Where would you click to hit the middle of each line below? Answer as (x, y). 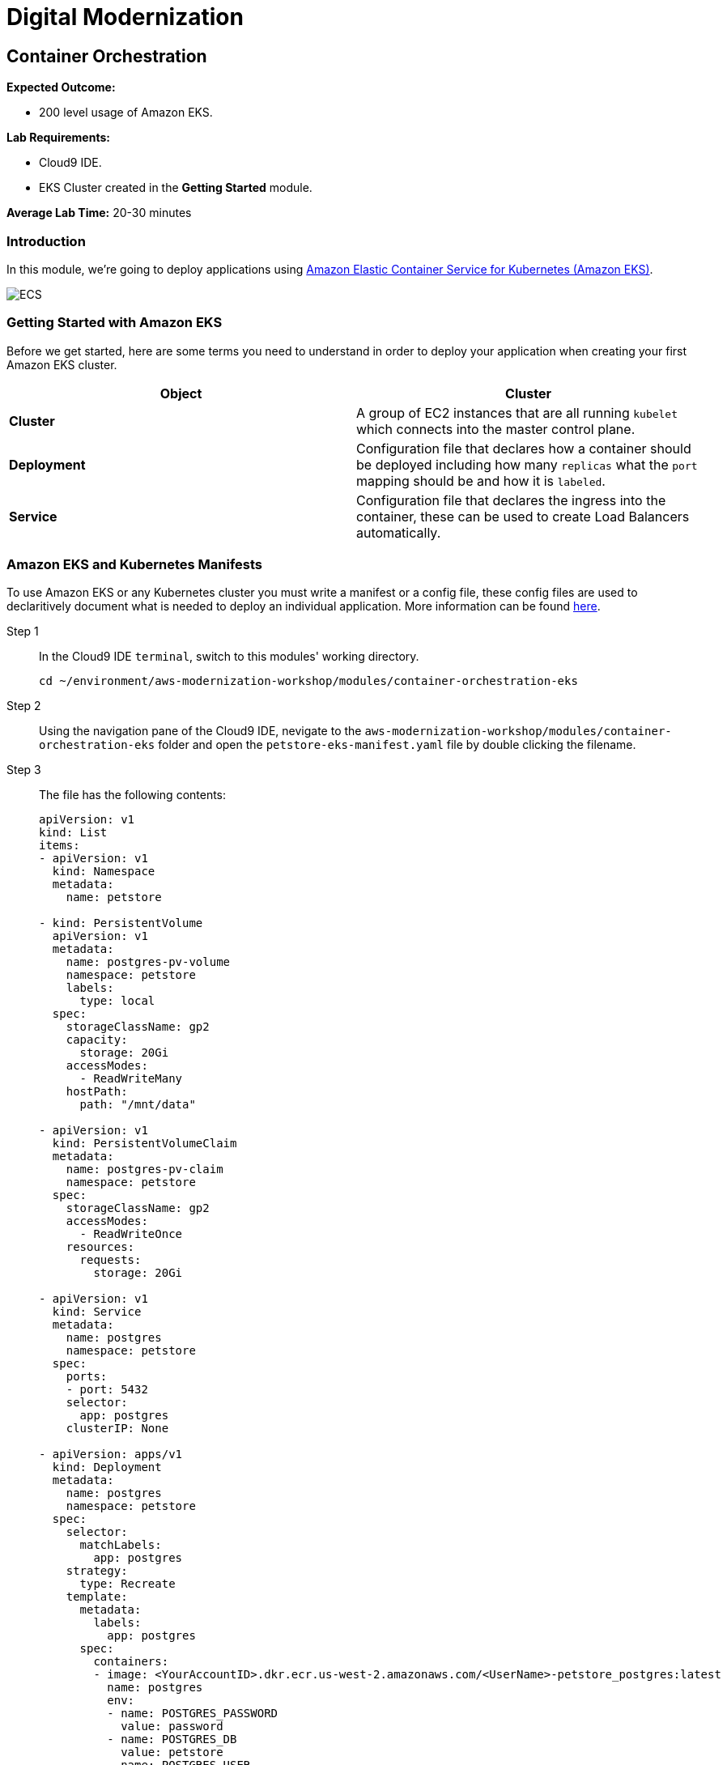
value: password (172, 1727)
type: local (117, 1001)
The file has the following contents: (133, 795)
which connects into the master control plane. (496, 429)
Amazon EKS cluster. (62, 364)
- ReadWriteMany (131, 1079)
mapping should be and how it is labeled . (481, 481)
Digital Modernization (125, 17)
